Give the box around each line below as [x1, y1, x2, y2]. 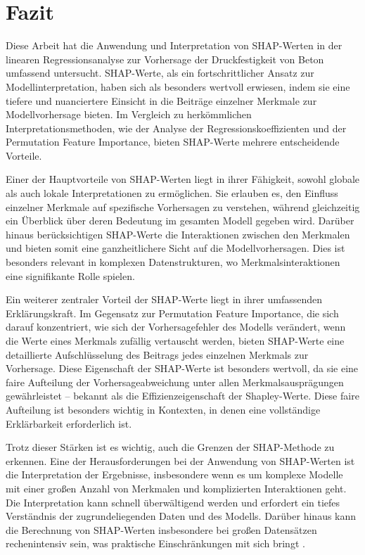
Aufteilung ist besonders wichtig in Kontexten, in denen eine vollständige [6, 402, 321, 416]
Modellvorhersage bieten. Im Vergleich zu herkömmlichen [6, 107, 252, 122]
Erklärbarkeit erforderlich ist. [6, 416, 132, 430]
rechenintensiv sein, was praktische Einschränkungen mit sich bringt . [6, 536, 305, 551]
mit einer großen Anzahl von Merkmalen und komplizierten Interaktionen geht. [6, 480, 347, 495]
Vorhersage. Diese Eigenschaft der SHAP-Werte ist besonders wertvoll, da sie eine [6, 361, 359, 376]
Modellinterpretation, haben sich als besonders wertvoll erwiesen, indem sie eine [6, 79, 350, 94]
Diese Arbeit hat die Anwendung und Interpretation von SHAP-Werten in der [6, 38, 342, 53]
